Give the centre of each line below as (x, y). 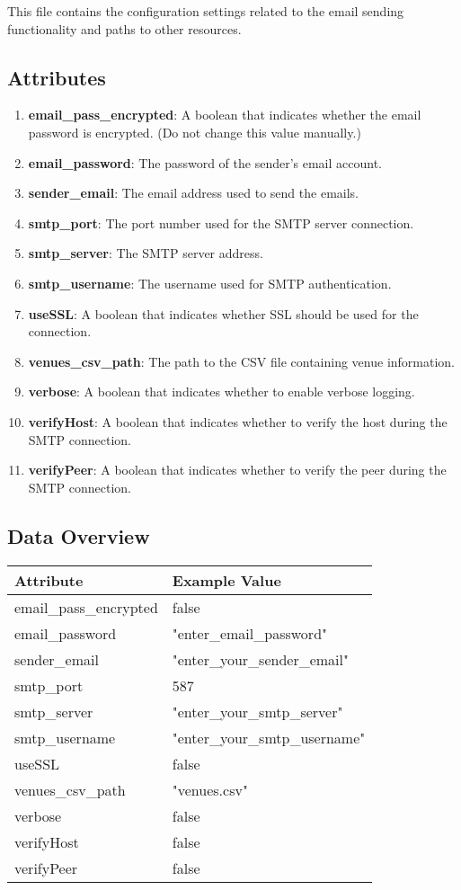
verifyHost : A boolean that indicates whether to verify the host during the (238, 421)
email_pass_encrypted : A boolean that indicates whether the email (225, 115)
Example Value (226, 580)
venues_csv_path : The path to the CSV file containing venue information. (242, 361)
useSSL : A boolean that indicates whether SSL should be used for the (223, 313)
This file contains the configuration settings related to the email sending (206, 11)
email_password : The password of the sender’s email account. (205, 162)
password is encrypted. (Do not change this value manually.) (195, 132)
